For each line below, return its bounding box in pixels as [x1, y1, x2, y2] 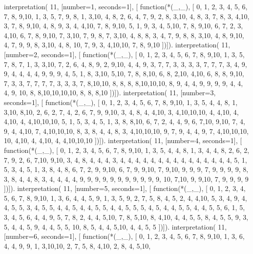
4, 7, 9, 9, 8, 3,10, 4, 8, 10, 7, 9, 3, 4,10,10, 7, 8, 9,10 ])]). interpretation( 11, [4, 40, 231, 50]
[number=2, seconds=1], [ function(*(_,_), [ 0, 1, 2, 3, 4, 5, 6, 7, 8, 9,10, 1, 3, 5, [4, 49, 245, 59]
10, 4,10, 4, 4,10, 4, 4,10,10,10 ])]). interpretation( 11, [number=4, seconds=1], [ [4, 135, 242, 146]
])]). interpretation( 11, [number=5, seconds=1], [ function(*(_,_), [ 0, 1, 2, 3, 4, [4, 183, 246, 193]
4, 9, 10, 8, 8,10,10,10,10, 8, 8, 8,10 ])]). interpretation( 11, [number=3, [4, 87, 216, 98]
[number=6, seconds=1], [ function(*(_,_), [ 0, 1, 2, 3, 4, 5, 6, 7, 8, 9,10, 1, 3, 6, [4, 231, 245, 241]
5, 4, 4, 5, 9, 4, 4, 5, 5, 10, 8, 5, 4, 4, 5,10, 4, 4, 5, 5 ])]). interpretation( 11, [4, 221, 227, 232]
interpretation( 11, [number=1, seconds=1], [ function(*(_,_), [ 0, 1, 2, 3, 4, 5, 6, [4, 1, 248, 11]
